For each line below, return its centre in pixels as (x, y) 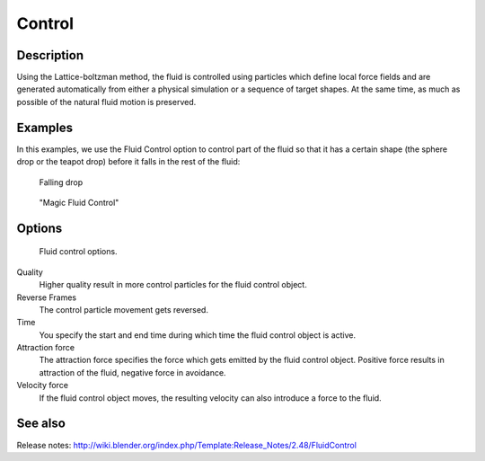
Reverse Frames (47, 297)
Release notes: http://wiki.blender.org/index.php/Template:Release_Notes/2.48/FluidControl (186, 445)
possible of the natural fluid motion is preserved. (106, 102)
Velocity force (43, 386)
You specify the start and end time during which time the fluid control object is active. (198, 335)
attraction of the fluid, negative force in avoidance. (132, 372)
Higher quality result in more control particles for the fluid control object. (173, 285)
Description (50, 55)
